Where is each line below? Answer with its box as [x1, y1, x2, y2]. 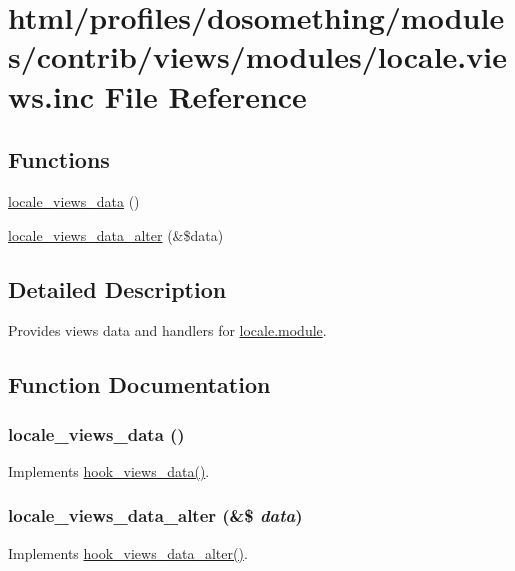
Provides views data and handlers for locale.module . [8, 320, 327, 341]
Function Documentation [8, 369, 271, 400]
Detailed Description [8, 273, 227, 304]
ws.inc [8, 75, 95, 116]
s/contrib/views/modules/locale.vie [8, 36, 507, 77]
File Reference [104, 75, 307, 116]
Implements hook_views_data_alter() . [8, 542, 248, 563]
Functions [8, 144, 110, 175]
